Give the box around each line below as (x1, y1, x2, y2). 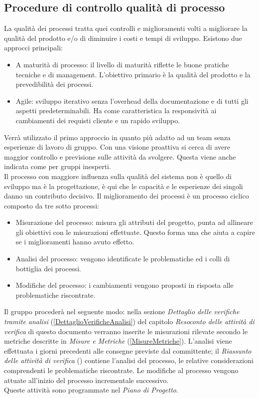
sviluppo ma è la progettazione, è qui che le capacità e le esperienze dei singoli (4, 181, 243, 191)
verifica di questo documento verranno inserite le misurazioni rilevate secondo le (4, 326, 248, 336)
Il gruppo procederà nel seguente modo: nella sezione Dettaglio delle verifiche (4, 306, 240, 317)
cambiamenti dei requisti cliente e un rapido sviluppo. (15, 115, 180, 125)
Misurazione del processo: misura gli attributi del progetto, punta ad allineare (15, 217, 253, 227)
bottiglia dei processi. (15, 263, 81, 273)
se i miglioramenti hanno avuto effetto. (15, 236, 134, 247)
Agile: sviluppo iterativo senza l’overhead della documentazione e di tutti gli (15, 95, 249, 106)
